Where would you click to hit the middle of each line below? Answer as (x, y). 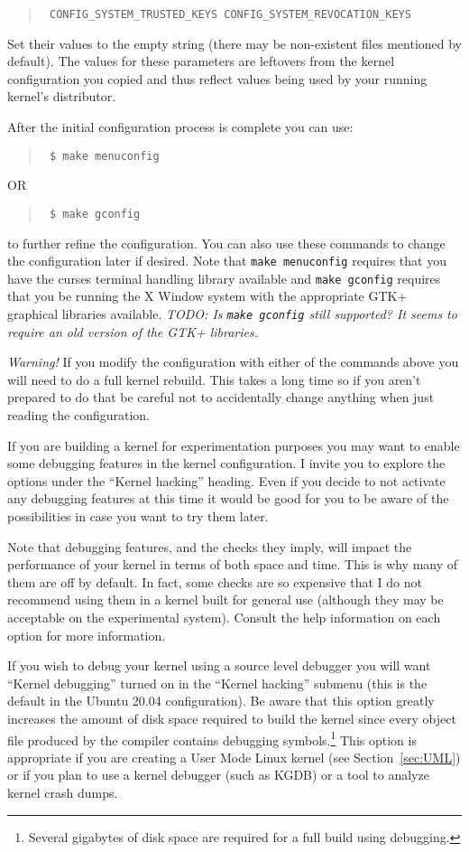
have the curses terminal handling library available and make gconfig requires (224, 278)
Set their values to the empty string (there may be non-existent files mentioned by (234, 43)
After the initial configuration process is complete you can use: (180, 127)
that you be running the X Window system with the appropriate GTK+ (207, 296)
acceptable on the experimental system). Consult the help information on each (224, 617)
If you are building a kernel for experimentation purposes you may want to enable (234, 445)
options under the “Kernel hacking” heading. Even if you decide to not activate (226, 480)
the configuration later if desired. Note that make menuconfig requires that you (227, 261)
